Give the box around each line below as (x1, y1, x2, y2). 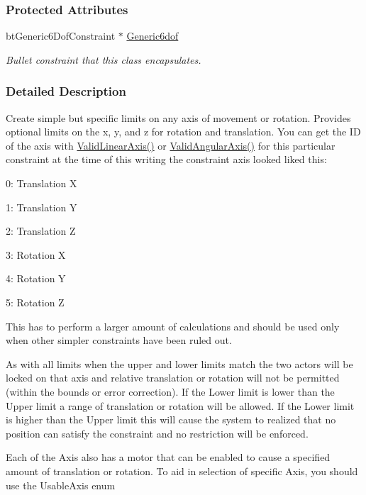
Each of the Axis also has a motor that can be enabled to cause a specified (6, 450, 331, 465)
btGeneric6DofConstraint (6, 28, 116, 43)
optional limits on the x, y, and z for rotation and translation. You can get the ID (6, 124, 361, 139)
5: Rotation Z (6, 294, 65, 309)
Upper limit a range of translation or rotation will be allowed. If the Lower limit (6, 398, 355, 413)
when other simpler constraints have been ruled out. (6, 333, 232, 347)
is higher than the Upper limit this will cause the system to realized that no (6, 412, 336, 427)
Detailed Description (6, 82, 126, 100)
